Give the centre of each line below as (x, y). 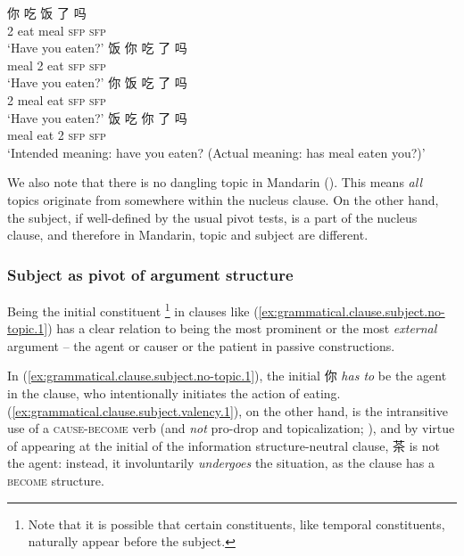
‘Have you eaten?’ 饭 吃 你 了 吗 (97, 117)
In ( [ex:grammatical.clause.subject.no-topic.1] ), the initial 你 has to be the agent (227, 376)
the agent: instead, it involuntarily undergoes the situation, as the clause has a (221, 463)
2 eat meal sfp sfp (57, 30)
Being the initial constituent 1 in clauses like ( (133, 309)
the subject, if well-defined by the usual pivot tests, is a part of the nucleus (212, 217)
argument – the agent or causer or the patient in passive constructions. (201, 345)
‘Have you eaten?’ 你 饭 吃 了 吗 (97, 82)
